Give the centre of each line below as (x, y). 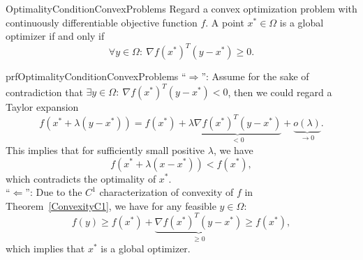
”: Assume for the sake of (255, 76)
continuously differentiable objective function (102, 22)
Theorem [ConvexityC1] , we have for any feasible (111, 205)
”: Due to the (54, 192)
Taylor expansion (42, 107)
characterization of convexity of (166, 192)
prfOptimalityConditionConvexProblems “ (96, 76)
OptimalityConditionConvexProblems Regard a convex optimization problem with (181, 8)
